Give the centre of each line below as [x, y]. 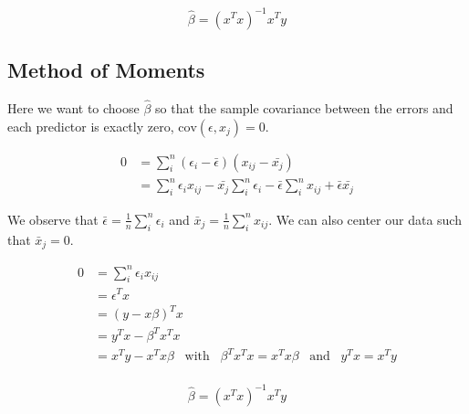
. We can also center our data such [365, 219]
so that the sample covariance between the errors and [304, 107]
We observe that [53, 219]
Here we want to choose [73, 107]
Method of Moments [106, 69]
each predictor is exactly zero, [91, 126]
